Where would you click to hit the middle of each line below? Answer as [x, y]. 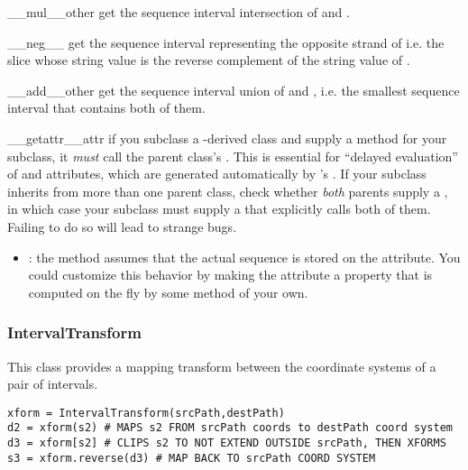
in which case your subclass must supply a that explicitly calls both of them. [219, 209]
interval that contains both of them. [106, 108]
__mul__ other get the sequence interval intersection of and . [179, 12]
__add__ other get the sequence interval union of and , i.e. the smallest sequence [234, 90]
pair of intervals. [53, 384]
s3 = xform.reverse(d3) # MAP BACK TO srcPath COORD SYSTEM [192, 458]
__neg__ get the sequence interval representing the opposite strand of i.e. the [226, 42]
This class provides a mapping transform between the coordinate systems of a [222, 366]
